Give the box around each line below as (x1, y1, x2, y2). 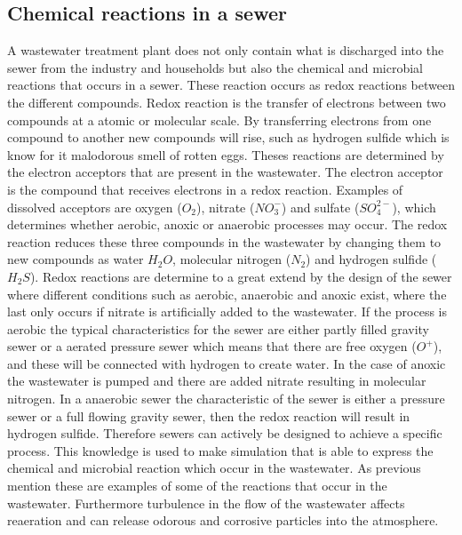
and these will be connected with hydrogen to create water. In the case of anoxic (7, 354, 446, 372)
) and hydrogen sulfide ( (306, 250, 437, 268)
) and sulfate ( (281, 197, 360, 216)
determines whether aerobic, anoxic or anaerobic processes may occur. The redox (7, 215, 448, 234)
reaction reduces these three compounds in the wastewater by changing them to (7, 232, 442, 251)
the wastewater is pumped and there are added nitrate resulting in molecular (7, 371, 426, 390)
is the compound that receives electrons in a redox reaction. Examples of (7, 180, 403, 198)
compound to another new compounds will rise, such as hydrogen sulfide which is (7, 128, 450, 147)
